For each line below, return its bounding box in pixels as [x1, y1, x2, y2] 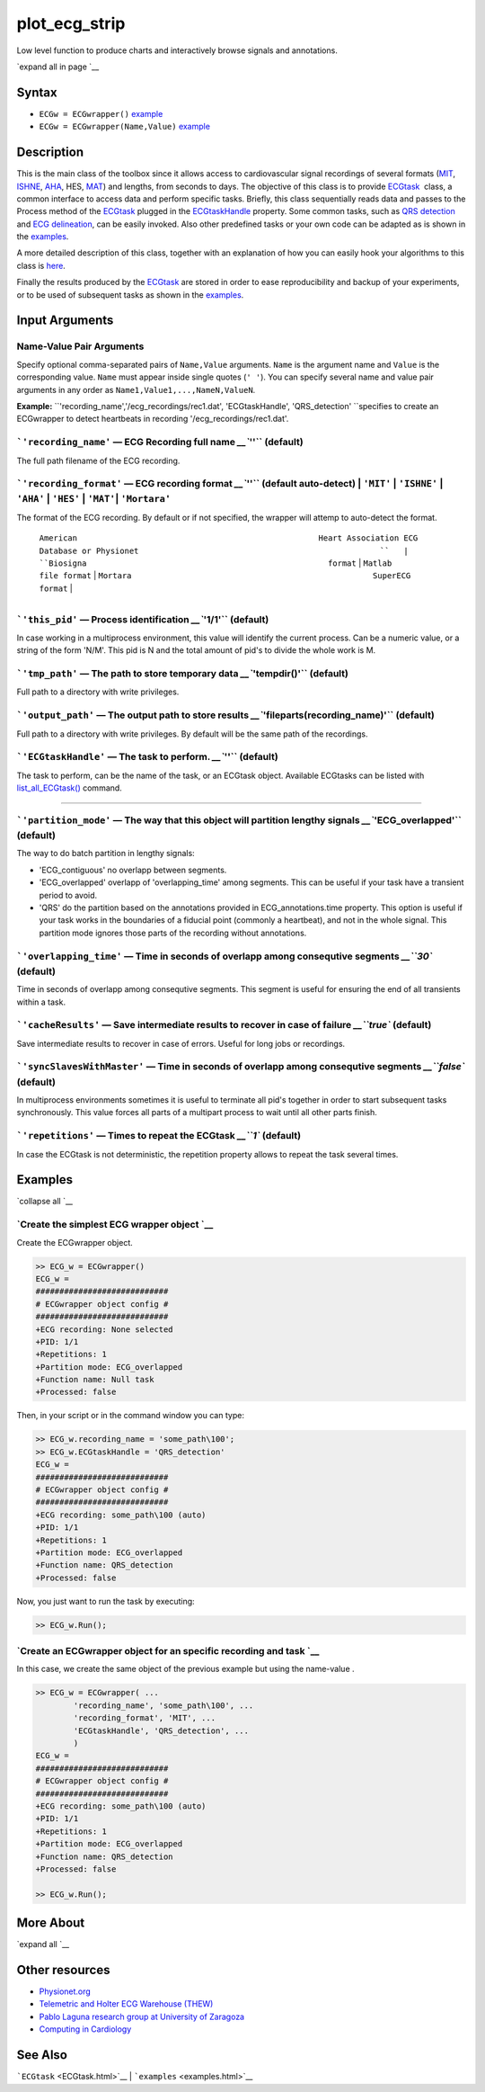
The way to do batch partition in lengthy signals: [16, 848, 195, 859]
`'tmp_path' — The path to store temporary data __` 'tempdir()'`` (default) [16, 667, 349, 680]
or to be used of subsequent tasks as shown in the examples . [16, 289, 244, 300]
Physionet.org [39, 1986, 92, 1997]
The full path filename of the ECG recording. [16, 455, 181, 466]
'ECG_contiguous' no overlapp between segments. [39, 864, 227, 875]
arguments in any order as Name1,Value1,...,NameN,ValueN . [16, 384, 256, 395]
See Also [16, 2047, 67, 2063]
